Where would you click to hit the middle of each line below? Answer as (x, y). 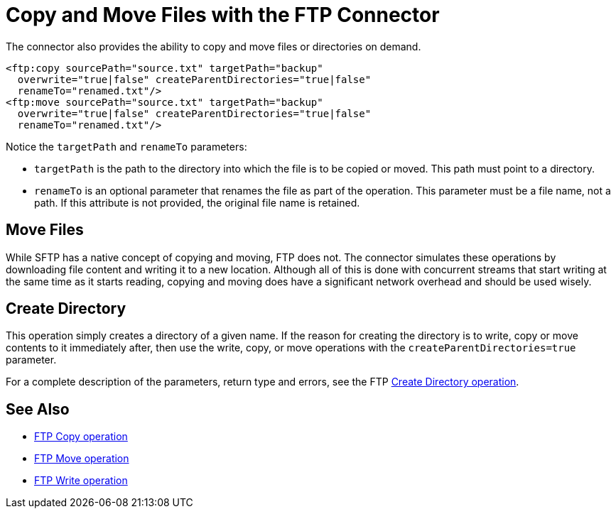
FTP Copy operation (81, 437)
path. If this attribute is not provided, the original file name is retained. (197, 202)
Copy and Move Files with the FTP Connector (223, 15)
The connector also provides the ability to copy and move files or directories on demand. (214, 46)
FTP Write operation (81, 481)
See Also (38, 409)
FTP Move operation (82, 459)
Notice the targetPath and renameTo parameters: (126, 146)
